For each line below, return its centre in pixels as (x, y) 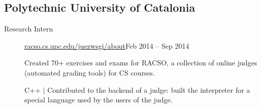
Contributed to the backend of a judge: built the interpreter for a (149, 89)
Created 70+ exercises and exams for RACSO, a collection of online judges (141, 63)
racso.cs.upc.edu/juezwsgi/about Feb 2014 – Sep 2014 (107, 45)
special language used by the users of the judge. (99, 100)
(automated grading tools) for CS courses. (90, 72)
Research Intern (29, 29)
